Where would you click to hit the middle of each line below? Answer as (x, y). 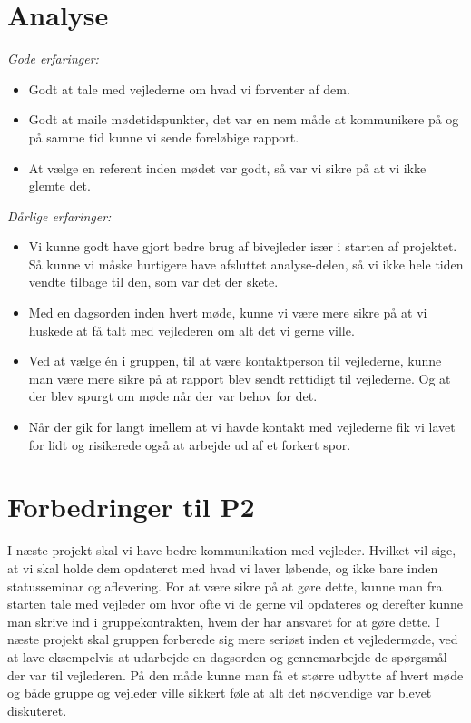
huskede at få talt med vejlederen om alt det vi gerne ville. (191, 330)
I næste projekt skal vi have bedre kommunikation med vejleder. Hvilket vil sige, (232, 550)
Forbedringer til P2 (131, 507)
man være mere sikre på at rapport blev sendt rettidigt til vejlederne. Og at (240, 378)
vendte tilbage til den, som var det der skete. (153, 282)
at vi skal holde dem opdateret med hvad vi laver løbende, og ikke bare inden (223, 567)
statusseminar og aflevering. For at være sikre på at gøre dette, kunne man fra (225, 586)
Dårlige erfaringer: (59, 215)
